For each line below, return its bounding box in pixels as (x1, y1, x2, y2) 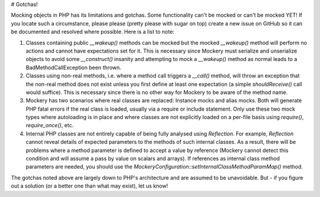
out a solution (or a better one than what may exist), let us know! (11, 182, 168, 189)
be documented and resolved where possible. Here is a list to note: (11, 28, 175, 35)
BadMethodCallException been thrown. (25, 64, 121, 71)
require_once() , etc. (25, 122, 74, 129)
